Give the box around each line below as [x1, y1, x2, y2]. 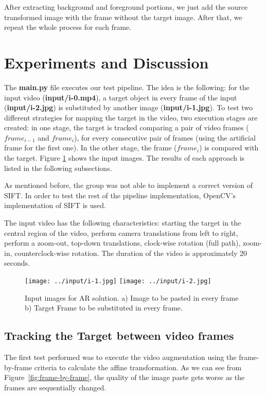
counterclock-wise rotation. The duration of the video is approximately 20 [14, 247, 247, 258]
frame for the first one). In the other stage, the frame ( [4, 142, 177, 153]
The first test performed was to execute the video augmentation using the [4, 352, 237, 363]
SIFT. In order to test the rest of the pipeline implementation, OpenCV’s [4, 190, 236, 200]
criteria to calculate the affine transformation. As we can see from [34, 361, 242, 372]
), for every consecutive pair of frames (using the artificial [74, 132, 256, 143]
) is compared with [199, 142, 259, 153]
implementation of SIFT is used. [4, 200, 106, 211]
